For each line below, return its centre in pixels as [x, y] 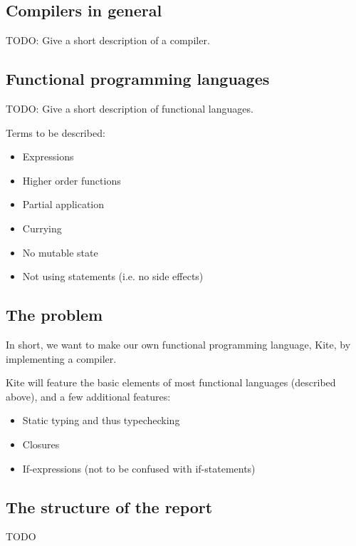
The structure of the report [109, 506]
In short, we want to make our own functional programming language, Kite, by [178, 344]
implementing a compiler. [61, 358]
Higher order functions [72, 180]
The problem [54, 315]
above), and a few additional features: [88, 396]
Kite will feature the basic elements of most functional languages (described [171, 382]
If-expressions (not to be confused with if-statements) [139, 468]
